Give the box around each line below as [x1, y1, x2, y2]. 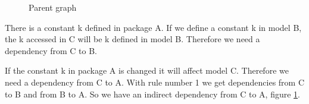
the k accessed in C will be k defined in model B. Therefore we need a [5, 33, 260, 45]
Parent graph [29, 1, 77, 13]
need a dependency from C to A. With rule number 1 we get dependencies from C [5, 75, 305, 88]
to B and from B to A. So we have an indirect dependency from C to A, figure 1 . [5, 87, 300, 100]
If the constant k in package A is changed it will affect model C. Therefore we [5, 64, 289, 77]
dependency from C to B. [5, 44, 98, 56]
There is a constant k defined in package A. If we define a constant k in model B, [5, 21, 302, 33]
